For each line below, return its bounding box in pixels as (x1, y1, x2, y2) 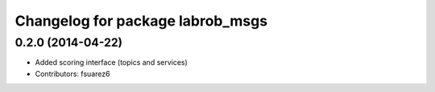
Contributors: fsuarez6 (35, 69, 110, 78)
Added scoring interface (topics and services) (35, 58, 188, 67)
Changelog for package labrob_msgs (14, 12, 268, 30)
